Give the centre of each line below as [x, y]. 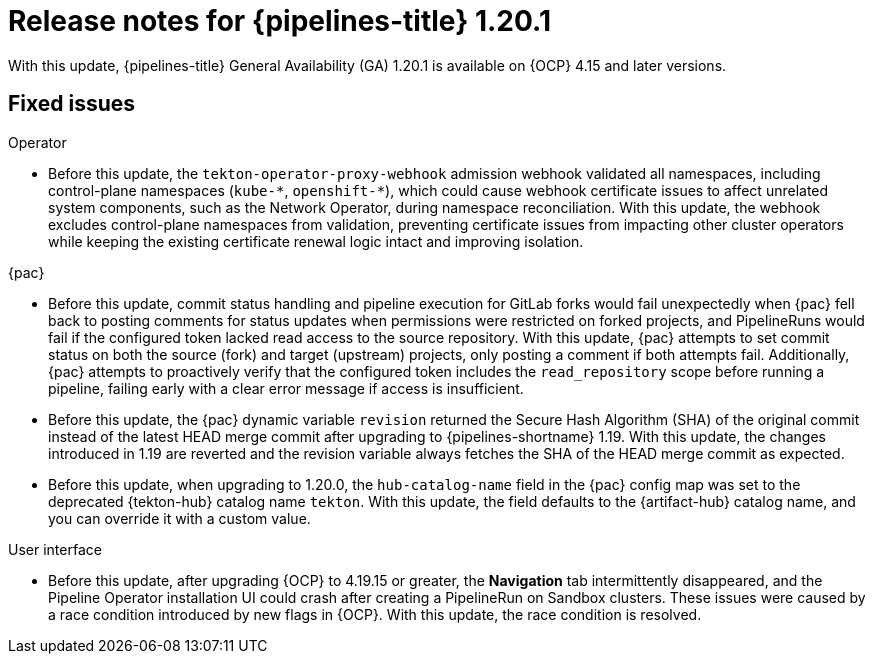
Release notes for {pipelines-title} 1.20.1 [279, 21]
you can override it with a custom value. [179, 518]
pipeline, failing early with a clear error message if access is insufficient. [286, 388]
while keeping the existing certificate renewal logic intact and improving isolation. [316, 241]
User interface [55, 549]
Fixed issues [72, 104]
